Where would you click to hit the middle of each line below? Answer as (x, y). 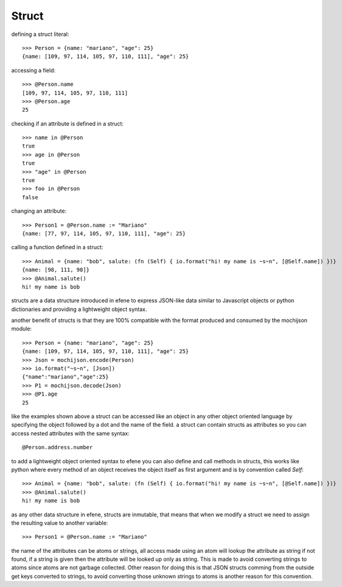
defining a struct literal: (40, 34)
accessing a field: (33, 70)
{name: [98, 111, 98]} (56, 270)
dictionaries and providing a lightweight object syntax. (79, 309)
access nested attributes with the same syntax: (71, 433)
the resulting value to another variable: (60, 523)
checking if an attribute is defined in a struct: (68, 123)
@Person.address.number (58, 447)
